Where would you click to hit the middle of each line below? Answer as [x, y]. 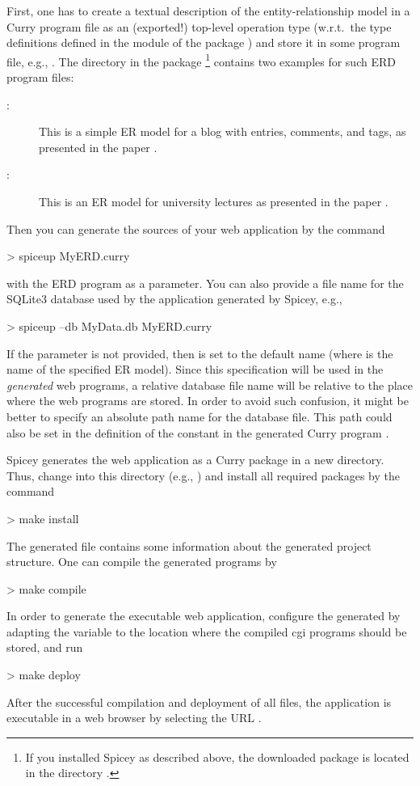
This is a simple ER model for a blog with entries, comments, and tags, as [223, 131]
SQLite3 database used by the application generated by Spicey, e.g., [174, 299]
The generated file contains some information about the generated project [189, 545]
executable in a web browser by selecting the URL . [134, 718]
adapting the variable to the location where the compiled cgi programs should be [207, 631]
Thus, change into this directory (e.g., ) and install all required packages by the [203, 475]
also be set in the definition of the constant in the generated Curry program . [198, 432]
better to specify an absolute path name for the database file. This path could [199, 416]
